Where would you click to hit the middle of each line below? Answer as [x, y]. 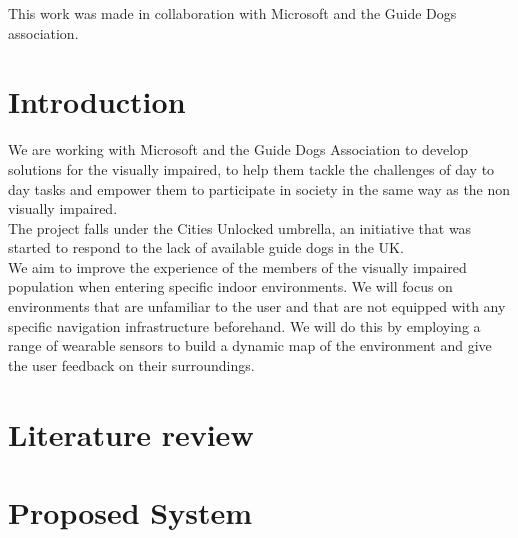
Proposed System [130, 512]
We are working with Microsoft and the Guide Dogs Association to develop [238, 149]
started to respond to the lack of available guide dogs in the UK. [206, 247]
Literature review [131, 433]
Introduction [97, 101]
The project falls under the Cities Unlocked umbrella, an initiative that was [240, 227]
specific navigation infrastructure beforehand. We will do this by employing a [244, 325]
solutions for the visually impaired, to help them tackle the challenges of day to [251, 168]
